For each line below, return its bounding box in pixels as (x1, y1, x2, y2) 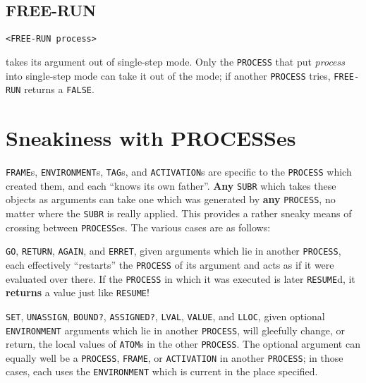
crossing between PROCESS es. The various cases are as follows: (6, 219, 271, 234)
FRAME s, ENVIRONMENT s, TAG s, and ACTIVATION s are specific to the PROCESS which (6, 164, 352, 178)
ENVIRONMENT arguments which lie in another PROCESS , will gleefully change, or (6, 322, 346, 337)
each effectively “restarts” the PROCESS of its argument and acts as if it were (6, 257, 334, 272)
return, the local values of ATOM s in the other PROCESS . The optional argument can (6, 336, 360, 351)
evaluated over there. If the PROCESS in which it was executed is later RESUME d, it (6, 271, 355, 286)
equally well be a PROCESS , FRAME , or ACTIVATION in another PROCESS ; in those (6, 350, 343, 365)
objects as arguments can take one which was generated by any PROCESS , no (6, 192, 336, 207)
